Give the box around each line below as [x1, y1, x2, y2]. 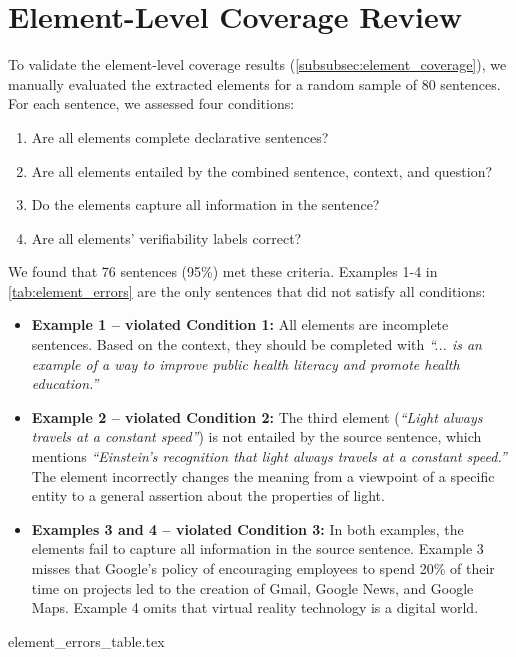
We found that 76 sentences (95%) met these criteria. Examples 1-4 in [8, 261, 438, 282]
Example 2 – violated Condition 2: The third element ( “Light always [31, 406, 483, 427]
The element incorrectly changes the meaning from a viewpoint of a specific [31, 465, 495, 486]
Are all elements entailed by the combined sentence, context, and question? [31, 160, 493, 181]
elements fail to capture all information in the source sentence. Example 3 [31, 538, 484, 559]
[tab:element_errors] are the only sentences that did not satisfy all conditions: [8, 280, 486, 301]
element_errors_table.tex [8, 630, 165, 651]
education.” [31, 373, 99, 394]
